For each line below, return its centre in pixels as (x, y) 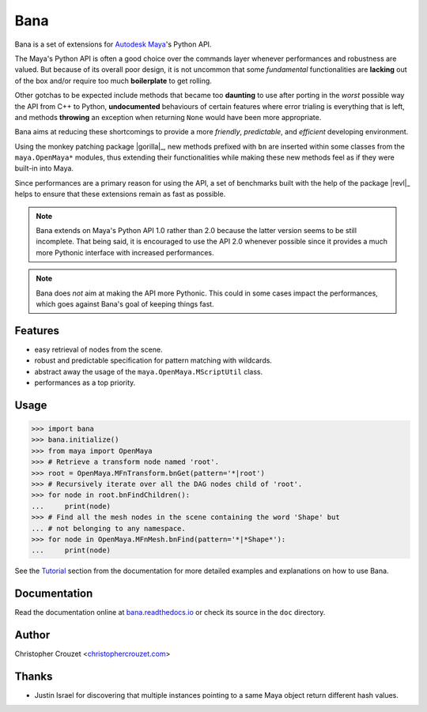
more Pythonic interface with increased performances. (125, 252)
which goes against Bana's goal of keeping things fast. (125, 303)
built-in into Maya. (44, 168)
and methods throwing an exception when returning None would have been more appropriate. (168, 117)
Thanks (34, 676)
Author (32, 635)
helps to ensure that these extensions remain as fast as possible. (120, 194)
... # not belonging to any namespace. (108, 528)
